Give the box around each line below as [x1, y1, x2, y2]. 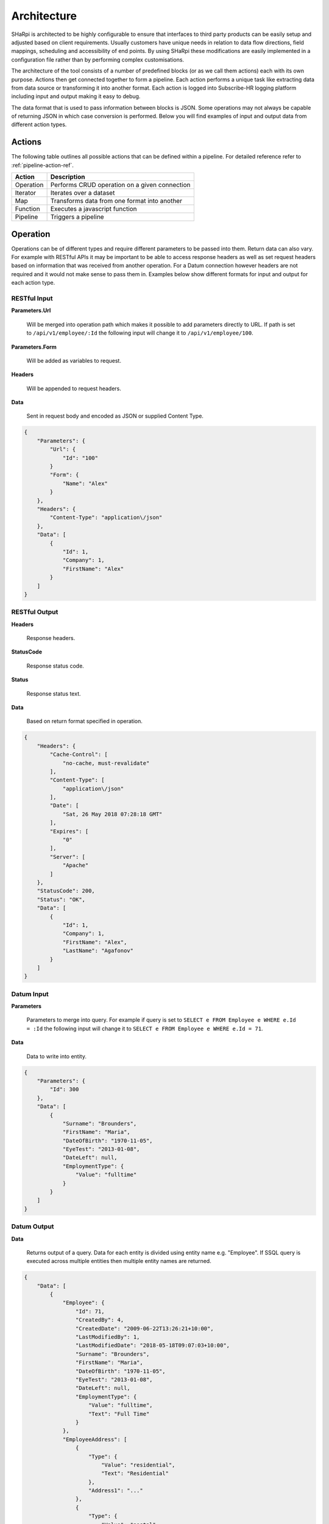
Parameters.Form [11, 343, 57, 351]
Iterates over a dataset [50, 189, 115, 198]
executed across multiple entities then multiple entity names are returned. [26, 1258, 211, 1265]
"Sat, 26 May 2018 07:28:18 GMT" [62, 811, 163, 817]
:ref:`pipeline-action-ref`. [11, 162, 74, 169]
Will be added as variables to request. [26, 357, 122, 364]
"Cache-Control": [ [49, 751, 108, 758]
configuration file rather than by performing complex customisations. [11, 55, 185, 63]
